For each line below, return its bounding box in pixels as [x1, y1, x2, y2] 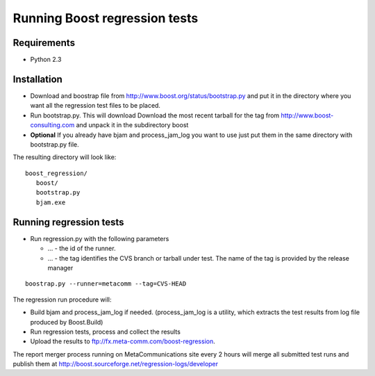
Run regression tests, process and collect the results [30, 327, 181, 336]
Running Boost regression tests [12, 10, 199, 26]
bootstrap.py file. [30, 140, 79, 149]
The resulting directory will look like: [12, 153, 117, 161]
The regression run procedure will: [12, 295, 112, 304]
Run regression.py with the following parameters [30, 234, 169, 243]
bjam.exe [35, 198, 66, 206]
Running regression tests [12, 216, 124, 228]
